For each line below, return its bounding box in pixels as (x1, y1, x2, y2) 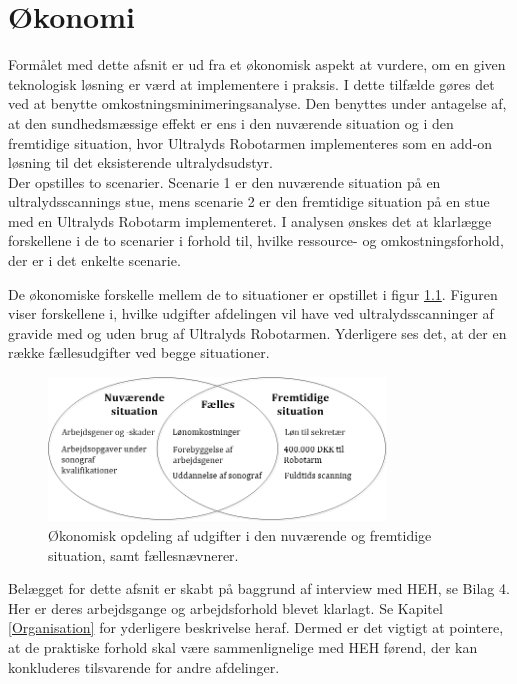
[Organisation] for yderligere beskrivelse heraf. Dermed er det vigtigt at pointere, (8, 617, 504, 638)
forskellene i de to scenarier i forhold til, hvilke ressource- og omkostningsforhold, (8, 230, 504, 251)
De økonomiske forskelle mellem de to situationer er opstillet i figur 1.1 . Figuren (8, 283, 498, 304)
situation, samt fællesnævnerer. (48, 544, 239, 565)
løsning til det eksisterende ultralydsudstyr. (8, 152, 273, 173)
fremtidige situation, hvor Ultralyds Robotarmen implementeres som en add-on (8, 132, 493, 153)
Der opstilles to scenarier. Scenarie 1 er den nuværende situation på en (8, 171, 441, 192)
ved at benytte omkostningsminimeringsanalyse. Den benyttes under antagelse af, (8, 93, 507, 114)
